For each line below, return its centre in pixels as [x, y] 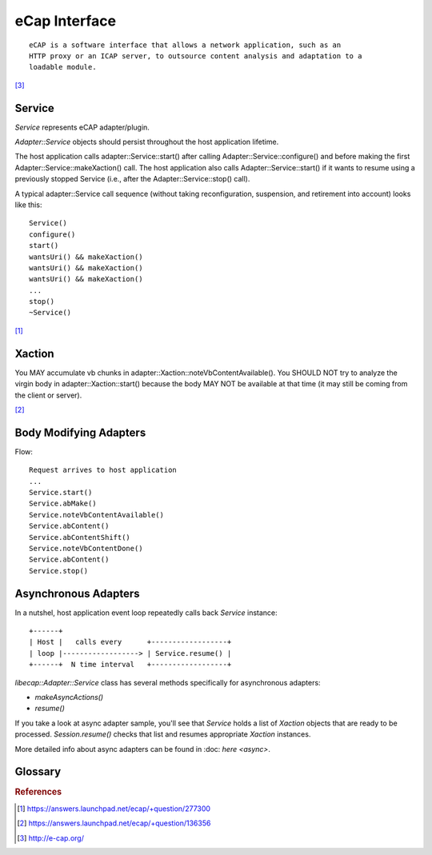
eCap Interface [65, 21]
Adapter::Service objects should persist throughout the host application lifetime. [147, 142]
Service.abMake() [63, 503]
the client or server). [48, 395]
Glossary [38, 772]
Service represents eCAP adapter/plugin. [82, 127]
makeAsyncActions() [69, 697]
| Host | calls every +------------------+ [130, 642]
